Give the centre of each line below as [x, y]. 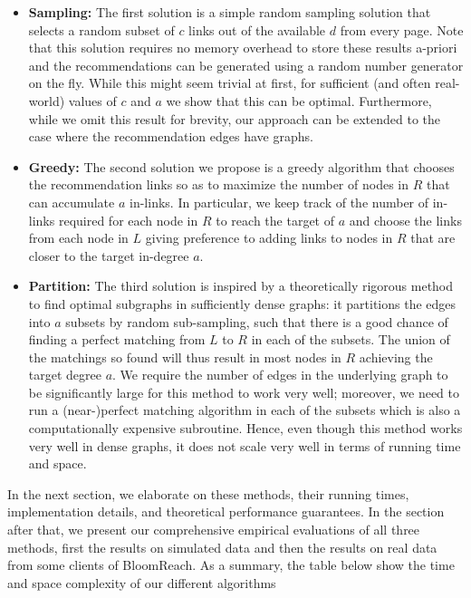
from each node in [78, 238]
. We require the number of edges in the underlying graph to [280, 375]
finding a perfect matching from [117, 339]
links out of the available [257, 29]
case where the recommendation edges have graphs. [171, 136]
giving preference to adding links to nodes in [269, 238]
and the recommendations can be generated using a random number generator [246, 65]
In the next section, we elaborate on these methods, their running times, [208, 493]
